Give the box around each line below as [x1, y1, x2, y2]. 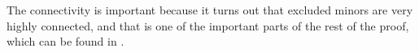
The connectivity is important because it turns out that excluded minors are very [7, 2, 413, 18]
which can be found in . [7, 33, 124, 50]
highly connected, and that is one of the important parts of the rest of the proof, [7, 17, 409, 34]
